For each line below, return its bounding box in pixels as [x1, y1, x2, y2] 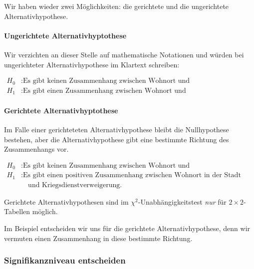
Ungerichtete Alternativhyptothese [4, 30, 127, 40]
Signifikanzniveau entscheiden [4, 254, 126, 267]
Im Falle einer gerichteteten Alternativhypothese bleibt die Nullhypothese [4, 124, 229, 134]
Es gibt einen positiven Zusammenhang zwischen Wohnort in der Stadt [23, 172, 241, 179]
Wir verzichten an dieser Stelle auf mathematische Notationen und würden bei [4, 49, 244, 59]
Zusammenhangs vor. [4, 144, 69, 154]
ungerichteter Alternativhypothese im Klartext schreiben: [4, 59, 180, 69]
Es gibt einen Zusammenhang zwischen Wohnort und [23, 87, 186, 94]
